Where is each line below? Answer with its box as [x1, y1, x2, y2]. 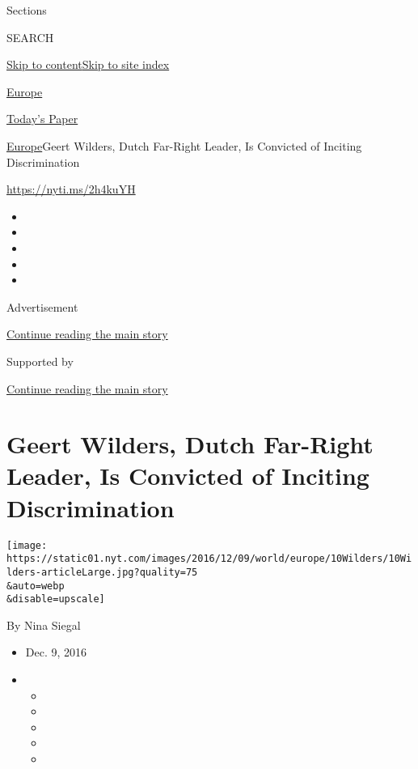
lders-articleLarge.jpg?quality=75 [6, 566, 198, 578]
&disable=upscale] [6, 593, 105, 605]
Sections [6, 2, 47, 18]
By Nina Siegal [6, 616, 81, 633]
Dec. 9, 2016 [25, 644, 87, 661]
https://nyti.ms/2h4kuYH [6, 181, 136, 198]
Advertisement [6, 298, 78, 315]
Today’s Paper [6, 110, 78, 127]
